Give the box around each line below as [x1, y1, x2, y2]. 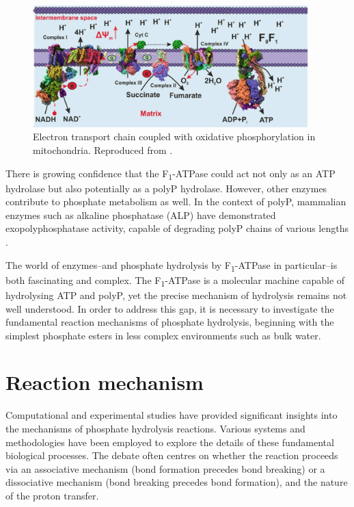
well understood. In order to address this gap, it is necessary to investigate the [5, 301, 334, 315]
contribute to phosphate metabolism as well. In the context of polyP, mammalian [5, 194, 346, 209]
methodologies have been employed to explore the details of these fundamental [5, 434, 334, 449]
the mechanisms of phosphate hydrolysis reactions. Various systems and [5, 421, 305, 436]
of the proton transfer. [5, 488, 99, 502]
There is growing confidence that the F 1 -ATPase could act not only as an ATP [5, 166, 336, 182]
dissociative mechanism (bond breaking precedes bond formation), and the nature [5, 475, 348, 489]
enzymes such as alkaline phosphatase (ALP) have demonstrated [5, 207, 276, 222]
